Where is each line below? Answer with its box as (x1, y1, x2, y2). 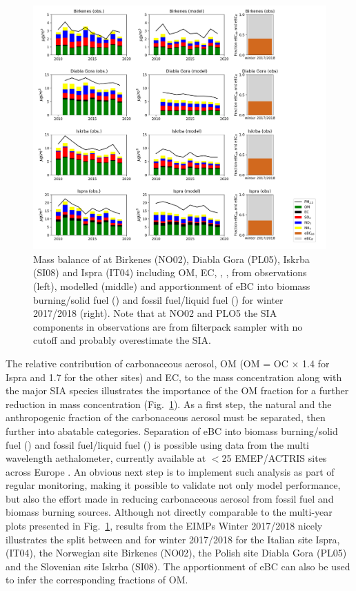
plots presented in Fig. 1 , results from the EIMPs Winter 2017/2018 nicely (6, 519, 323, 533)
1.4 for (302, 356, 330, 370)
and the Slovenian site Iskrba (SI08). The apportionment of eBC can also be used (6, 559, 350, 573)
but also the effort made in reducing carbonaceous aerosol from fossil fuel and (6, 491, 334, 505)
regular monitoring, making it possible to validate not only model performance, (6, 478, 341, 492)
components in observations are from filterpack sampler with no (33, 319, 303, 333)
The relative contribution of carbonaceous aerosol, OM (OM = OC (6, 356, 288, 370)
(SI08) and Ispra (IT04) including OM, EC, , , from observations (33, 265, 307, 280)
